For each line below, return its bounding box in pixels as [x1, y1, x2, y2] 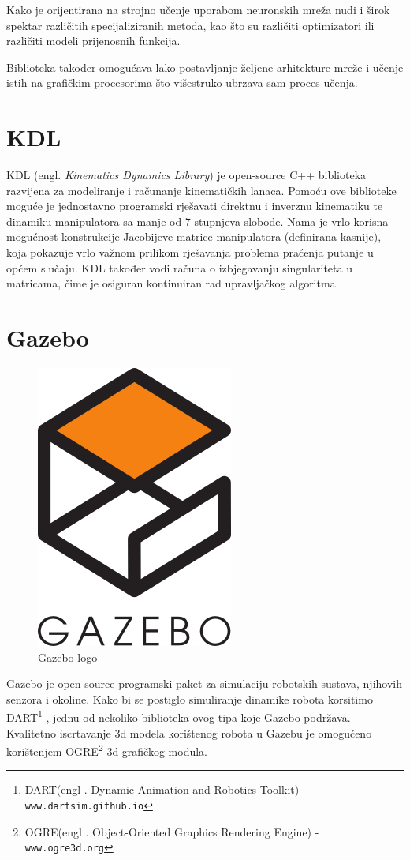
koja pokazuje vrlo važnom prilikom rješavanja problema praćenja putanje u [6, 244, 374, 261]
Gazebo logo [38, 648, 98, 665]
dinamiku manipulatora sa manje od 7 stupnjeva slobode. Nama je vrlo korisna [6, 212, 389, 229]
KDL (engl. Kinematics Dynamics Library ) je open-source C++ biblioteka [6, 167, 367, 183]
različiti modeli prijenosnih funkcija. [6, 32, 181, 49]
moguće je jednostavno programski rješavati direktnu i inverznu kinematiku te [6, 197, 383, 214]
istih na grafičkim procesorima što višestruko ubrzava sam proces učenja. [6, 74, 358, 91]
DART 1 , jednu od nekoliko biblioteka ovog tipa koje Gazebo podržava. [6, 707, 351, 725]
